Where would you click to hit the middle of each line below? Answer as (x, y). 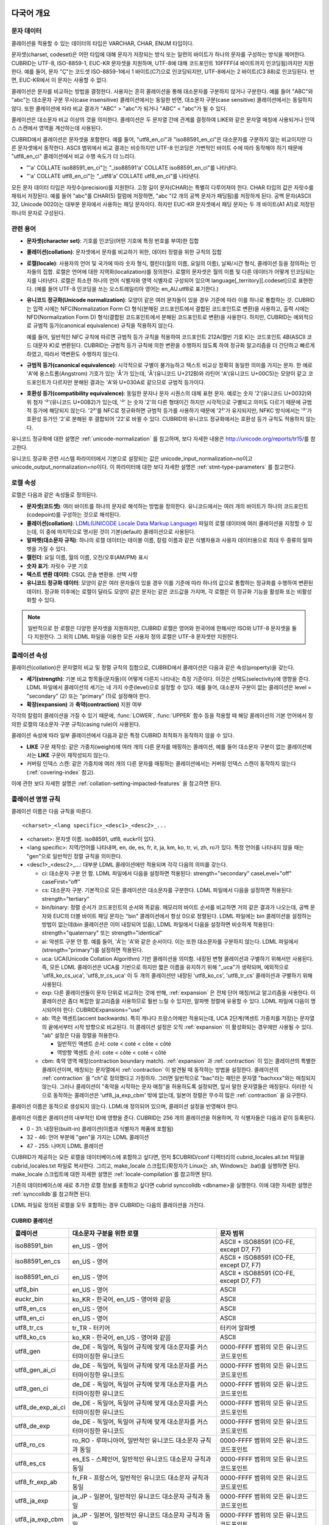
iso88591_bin (34, 1246)
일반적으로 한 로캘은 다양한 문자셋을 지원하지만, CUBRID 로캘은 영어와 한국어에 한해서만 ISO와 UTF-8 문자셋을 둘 (162, 628)
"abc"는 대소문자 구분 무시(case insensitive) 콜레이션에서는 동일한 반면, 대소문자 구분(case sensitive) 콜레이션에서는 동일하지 (162, 100)
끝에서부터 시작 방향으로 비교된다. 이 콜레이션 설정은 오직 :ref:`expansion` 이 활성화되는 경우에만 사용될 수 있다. (180, 1027)
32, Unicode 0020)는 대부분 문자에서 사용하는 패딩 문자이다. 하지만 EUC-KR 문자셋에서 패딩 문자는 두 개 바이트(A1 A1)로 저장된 (163, 204)
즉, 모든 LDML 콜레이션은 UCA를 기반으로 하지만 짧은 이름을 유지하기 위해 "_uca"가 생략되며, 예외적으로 (165, 967)
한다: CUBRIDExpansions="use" (103, 1010)
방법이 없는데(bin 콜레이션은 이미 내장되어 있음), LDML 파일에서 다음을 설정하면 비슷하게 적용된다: (158, 924)
